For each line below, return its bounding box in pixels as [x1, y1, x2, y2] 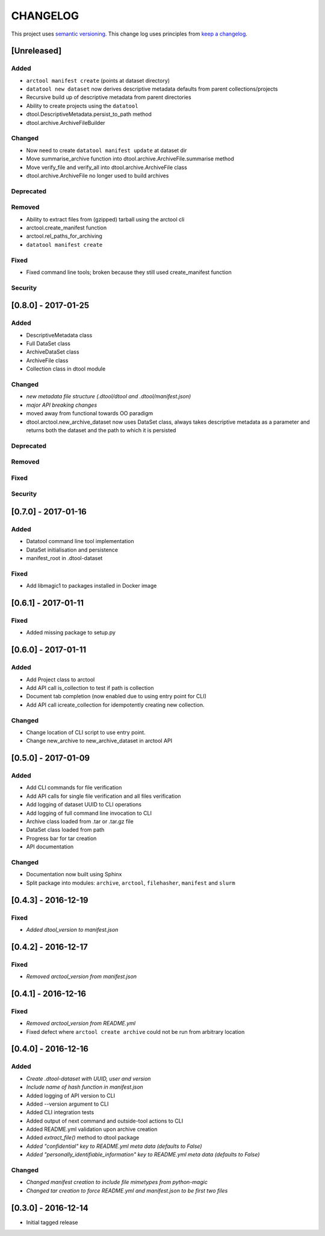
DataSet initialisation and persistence [26, 546, 119, 553]
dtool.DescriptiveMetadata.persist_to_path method [26, 110, 152, 118]
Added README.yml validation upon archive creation [26, 1126, 158, 1133]
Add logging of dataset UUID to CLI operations [26, 801, 141, 808]
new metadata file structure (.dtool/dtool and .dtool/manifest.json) [26, 393, 191, 400]
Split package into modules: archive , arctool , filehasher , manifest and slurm [26, 879, 235, 887]
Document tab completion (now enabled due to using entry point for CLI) [26, 693, 207, 700]
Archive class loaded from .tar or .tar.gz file [26, 818, 134, 825]
